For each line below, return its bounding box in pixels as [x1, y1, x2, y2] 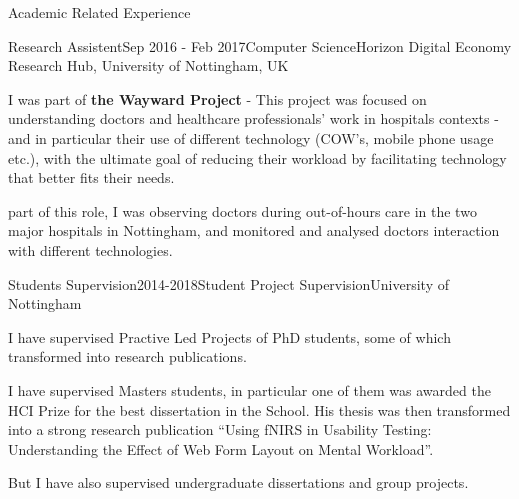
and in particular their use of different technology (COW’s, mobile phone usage [8, 127, 494, 148]
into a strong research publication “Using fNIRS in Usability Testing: [8, 419, 432, 440]
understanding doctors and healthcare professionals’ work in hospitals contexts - [8, 108, 499, 129]
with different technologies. [8, 239, 173, 260]
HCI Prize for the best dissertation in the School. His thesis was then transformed [8, 399, 511, 420]
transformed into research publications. [8, 346, 247, 367]
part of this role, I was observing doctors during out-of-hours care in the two [8, 200, 477, 221]
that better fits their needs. [8, 167, 175, 188]
